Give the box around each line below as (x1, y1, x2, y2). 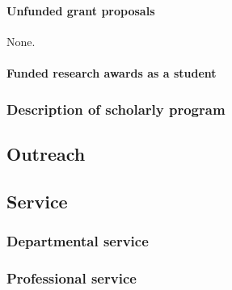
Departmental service (6, 230, 149, 250)
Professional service (6, 267, 137, 288)
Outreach (6, 141, 86, 166)
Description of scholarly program (6, 99, 226, 119)
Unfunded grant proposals (6, 2, 155, 19)
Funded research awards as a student (6, 64, 217, 81)
